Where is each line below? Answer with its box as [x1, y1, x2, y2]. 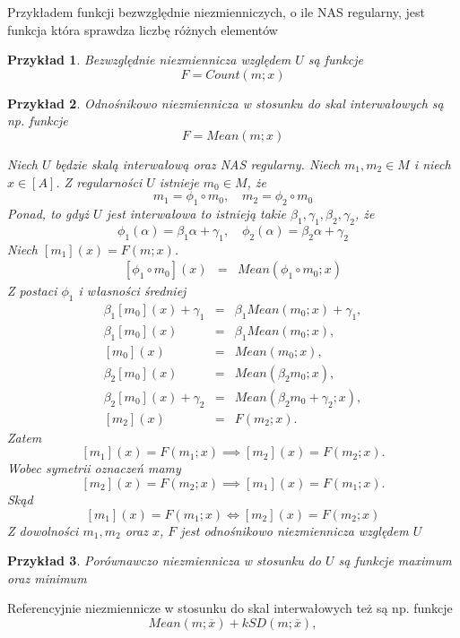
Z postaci [7, 281, 57, 300]
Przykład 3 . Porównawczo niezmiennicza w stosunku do [7, 551, 322, 570]
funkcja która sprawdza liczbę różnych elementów [7, 20, 278, 39]
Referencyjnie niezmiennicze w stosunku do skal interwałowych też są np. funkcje [7, 599, 453, 617]
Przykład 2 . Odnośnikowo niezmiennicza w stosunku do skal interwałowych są [7, 93, 444, 112]
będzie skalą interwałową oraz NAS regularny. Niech [55, 154, 340, 173]
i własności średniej [78, 281, 187, 300]
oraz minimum [7, 568, 87, 587]
